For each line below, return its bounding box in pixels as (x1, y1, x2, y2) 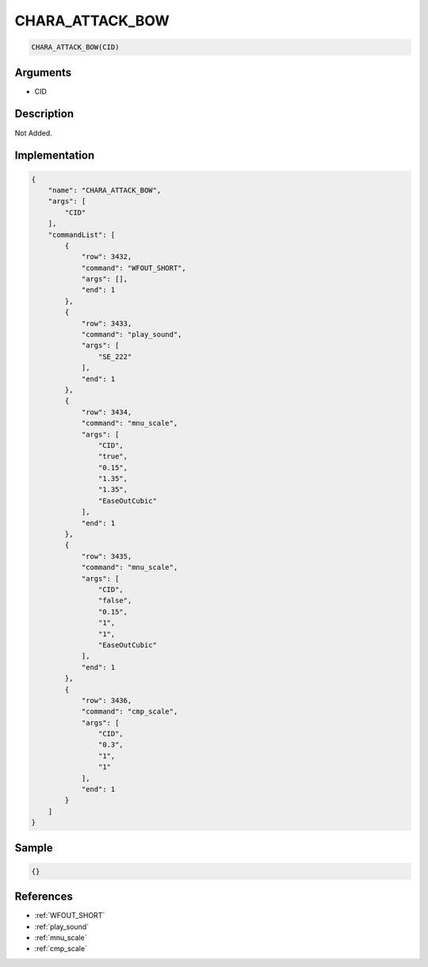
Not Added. (14, 128, 53, 138)
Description (14, 107, 75, 120)
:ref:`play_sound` (34, 922, 90, 931)
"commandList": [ (48, 230, 116, 239)
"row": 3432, (81, 252, 132, 262)
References (14, 890, 73, 904)
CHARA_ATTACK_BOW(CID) (31, 43, 120, 52)
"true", (97, 452, 128, 461)
